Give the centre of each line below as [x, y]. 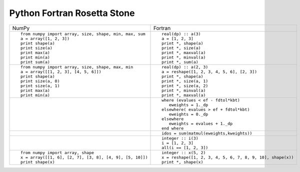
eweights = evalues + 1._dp [201, 123]
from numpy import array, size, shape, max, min [77, 67]
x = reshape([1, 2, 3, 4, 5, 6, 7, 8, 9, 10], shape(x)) [228, 157]
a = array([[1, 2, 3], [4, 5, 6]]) [61, 72]
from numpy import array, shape [57, 152]
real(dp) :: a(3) [181, 34]
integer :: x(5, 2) [184, 152]
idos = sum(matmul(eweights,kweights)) [207, 133]
